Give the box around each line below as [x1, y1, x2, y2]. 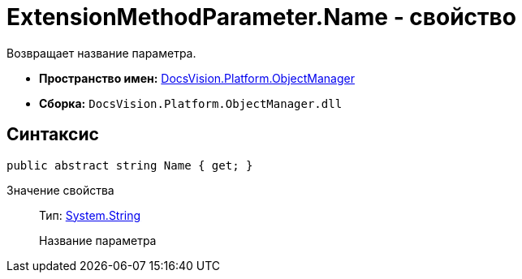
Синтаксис [6, 124, 99, 145]
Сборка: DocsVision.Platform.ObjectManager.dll [39, 96, 343, 110]
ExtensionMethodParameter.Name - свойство [6, 3, 516, 31]
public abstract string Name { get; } [6, 158, 253, 172]
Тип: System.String [39, 208, 141, 222]
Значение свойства [6, 182, 114, 197]
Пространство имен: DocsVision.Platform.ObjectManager [39, 71, 355, 85]
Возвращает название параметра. [6, 45, 196, 60]
